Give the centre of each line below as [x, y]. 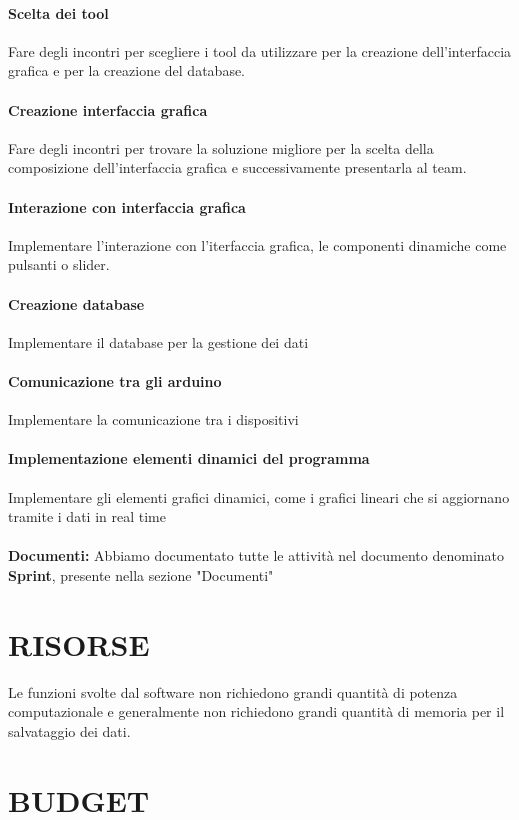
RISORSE [79, 643]
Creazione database [76, 303]
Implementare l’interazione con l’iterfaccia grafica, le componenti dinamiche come [257, 244]
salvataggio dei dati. [69, 730]
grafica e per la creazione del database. [127, 70]
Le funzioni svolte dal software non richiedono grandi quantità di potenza [233, 691]
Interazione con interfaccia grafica [127, 206]
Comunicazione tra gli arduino [115, 380]
